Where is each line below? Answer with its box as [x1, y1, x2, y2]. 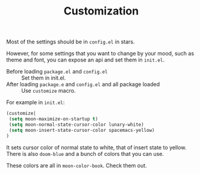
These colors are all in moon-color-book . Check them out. [6, 161, 148, 169]
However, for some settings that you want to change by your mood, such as [6, 50, 195, 57]
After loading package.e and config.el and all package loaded [6, 81, 160, 88]
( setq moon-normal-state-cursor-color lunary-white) [8, 122, 145, 128]
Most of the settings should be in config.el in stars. [6, 38, 135, 46]
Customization [63, 4, 139, 18]
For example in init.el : [6, 99, 65, 106]
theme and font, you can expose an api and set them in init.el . [6, 56, 164, 64]
